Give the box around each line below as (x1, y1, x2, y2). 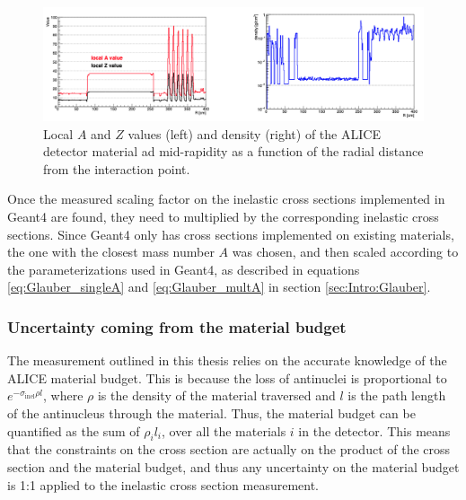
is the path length (347, 386, 446, 405)
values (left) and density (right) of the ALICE (127, 124, 381, 143)
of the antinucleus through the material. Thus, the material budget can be (7, 404, 416, 423)
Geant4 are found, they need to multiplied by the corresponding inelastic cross (7, 207, 439, 226)
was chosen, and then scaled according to (232, 242, 459, 261)
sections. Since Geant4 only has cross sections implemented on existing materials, (7, 224, 454, 243)
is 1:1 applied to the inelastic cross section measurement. (7, 475, 319, 494)
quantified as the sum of (7, 421, 140, 440)
